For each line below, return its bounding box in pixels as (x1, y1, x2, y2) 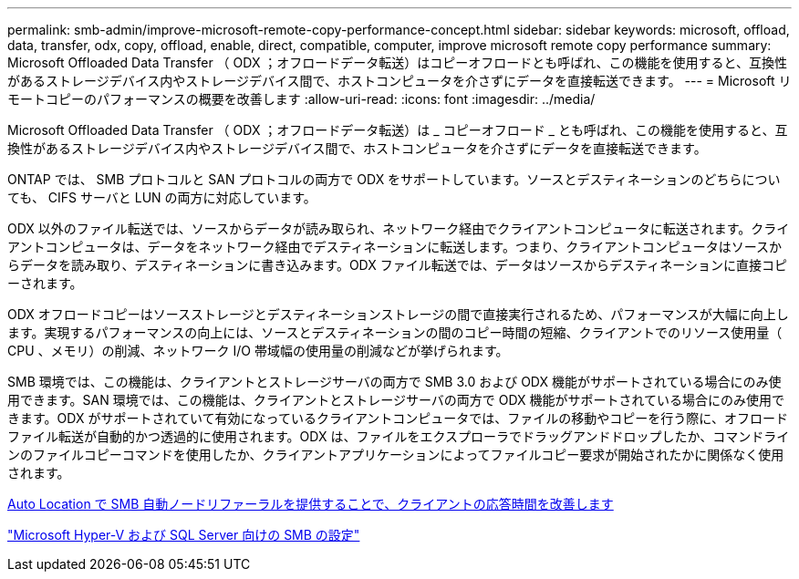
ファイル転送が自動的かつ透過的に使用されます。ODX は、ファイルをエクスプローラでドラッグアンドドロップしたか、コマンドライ (7, 429, 790, 444)
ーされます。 (7, 275, 83, 291)
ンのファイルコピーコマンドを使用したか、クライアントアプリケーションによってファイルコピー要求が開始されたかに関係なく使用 (7, 447, 784, 462)
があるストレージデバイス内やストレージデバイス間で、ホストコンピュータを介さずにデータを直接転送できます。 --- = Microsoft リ (7, 73, 792, 88)
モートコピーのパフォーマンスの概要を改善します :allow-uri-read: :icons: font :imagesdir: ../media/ (7, 91, 596, 107)
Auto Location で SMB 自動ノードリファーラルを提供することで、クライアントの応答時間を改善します (7, 496, 614, 512)
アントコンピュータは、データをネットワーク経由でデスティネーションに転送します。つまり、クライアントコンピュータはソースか (7, 239, 783, 254)
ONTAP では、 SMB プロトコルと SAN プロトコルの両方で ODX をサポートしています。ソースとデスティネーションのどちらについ (7, 171, 781, 187)
